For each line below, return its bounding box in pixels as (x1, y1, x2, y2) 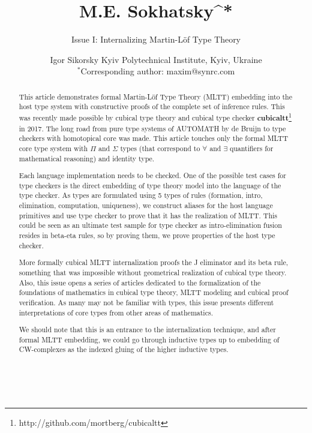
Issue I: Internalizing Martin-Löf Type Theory (71, 33, 241, 46)
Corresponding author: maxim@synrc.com (80, 65, 235, 77)
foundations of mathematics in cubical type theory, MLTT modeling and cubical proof (19, 287, 289, 297)
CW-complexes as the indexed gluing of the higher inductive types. (19, 344, 229, 354)
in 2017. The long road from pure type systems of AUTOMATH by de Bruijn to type (19, 123, 286, 133)
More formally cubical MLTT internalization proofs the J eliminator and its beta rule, (19, 257, 289, 267)
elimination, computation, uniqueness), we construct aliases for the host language (19, 200, 273, 211)
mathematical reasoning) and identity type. (19, 153, 155, 163)
